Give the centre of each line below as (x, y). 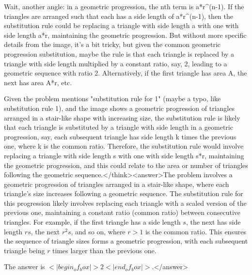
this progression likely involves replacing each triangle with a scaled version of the (125, 203)
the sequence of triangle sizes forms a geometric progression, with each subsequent (126, 241)
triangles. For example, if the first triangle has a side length (92, 222)
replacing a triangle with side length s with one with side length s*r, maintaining (124, 155)
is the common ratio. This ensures (196, 231)
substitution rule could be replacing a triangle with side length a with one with (121, 25)
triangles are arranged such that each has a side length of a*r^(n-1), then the (119, 16)
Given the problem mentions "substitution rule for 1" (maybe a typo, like (112, 99)
